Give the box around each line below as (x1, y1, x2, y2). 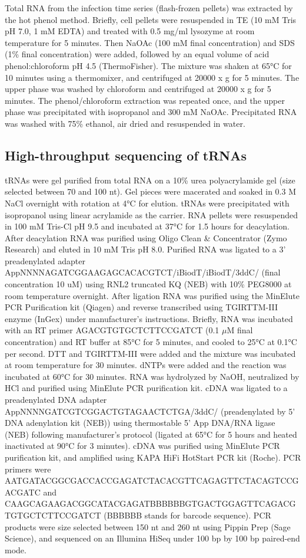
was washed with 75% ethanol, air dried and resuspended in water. (5, 117, 245, 129)
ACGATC (5, 485, 41, 498)
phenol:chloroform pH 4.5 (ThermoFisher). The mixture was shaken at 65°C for (5, 59, 292, 71)
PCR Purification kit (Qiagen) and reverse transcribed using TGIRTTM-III (5, 301, 278, 313)
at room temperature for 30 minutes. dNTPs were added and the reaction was (5, 359, 287, 371)
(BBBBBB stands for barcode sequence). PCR (104, 508, 271, 521)
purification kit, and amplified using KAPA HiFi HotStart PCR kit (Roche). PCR (5, 451, 301, 463)
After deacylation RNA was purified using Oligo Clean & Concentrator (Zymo (5, 231, 287, 244)
